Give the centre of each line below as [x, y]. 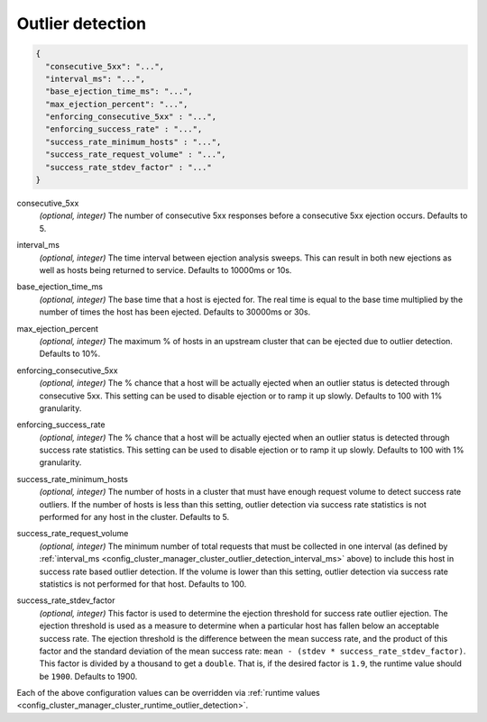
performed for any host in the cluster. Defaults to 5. [134, 517]
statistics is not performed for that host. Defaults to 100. [143, 584]
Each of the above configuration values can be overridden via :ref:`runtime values [168, 693]
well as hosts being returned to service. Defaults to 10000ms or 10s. [165, 270]
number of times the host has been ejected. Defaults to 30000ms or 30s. [175, 312]
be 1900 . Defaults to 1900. [88, 676]
